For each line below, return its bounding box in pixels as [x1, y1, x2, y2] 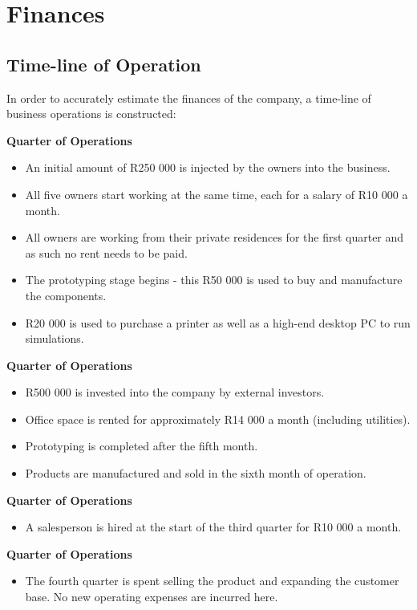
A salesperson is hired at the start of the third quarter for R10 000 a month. [25, 518, 402, 535]
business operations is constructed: [6, 105, 176, 122]
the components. [25, 287, 107, 303]
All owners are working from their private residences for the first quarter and [25, 229, 404, 246]
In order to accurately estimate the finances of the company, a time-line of [6, 89, 371, 106]
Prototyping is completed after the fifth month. [25, 437, 258, 454]
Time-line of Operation [6, 51, 201, 76]
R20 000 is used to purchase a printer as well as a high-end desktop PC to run [25, 314, 411, 331]
